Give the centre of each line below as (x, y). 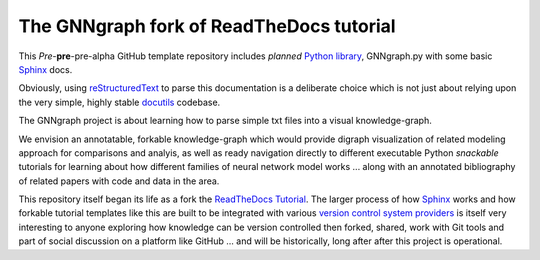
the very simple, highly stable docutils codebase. (119, 102)
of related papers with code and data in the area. (119, 181)
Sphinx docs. (45, 69)
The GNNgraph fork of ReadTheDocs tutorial (207, 26)
